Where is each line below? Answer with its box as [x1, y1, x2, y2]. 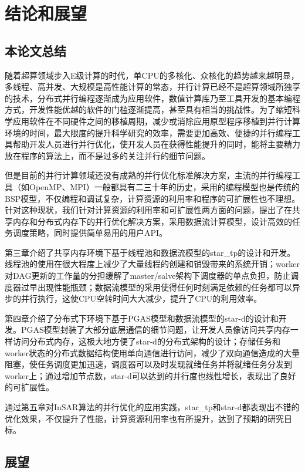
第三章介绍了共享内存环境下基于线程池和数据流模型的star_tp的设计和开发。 [5, 246, 296, 258]
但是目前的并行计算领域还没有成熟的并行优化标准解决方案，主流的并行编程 [5, 169, 292, 181]
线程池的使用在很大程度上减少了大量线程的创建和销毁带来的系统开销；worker [5, 258, 300, 270]
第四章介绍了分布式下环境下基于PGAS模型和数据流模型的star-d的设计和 [5, 312, 279, 324]
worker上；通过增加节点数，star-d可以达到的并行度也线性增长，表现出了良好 [5, 369, 296, 381]
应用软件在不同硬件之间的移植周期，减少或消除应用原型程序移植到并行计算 [12, 114, 300, 127]
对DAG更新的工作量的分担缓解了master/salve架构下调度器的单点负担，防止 [5, 269, 291, 282]
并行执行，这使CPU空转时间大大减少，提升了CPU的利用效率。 [21, 292, 262, 305]
